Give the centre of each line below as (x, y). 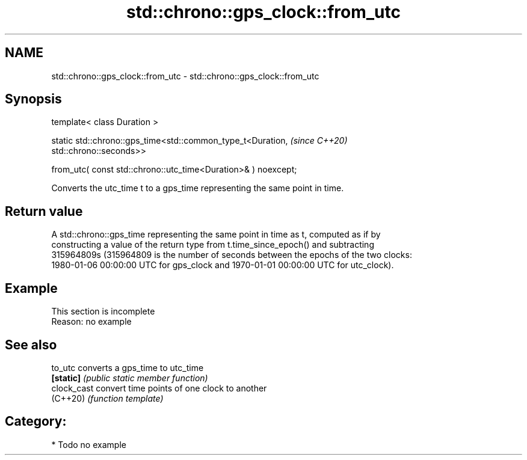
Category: (36, 422)
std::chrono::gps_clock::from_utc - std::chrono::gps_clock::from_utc (185, 76)
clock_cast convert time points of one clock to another (159, 388)
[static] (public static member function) (130, 378)
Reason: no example (91, 322)
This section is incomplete (103, 311)
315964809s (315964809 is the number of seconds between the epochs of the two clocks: (232, 255)
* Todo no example (89, 444)
